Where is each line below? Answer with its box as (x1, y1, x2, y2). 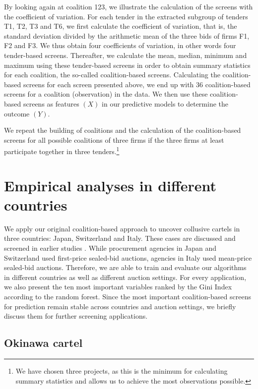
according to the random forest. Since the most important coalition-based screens (4, 291, 251, 302)
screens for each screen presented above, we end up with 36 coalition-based (23, 79, 251, 89)
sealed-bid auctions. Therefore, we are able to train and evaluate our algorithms (4, 262, 247, 273)
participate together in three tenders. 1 (4, 145, 120, 156)
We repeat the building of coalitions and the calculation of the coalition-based (4, 125, 241, 135)
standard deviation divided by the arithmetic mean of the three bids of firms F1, (4, 30, 250, 41)
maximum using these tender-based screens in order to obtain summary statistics (4, 59, 251, 70)
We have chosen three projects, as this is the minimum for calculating (15, 366, 228, 376)
